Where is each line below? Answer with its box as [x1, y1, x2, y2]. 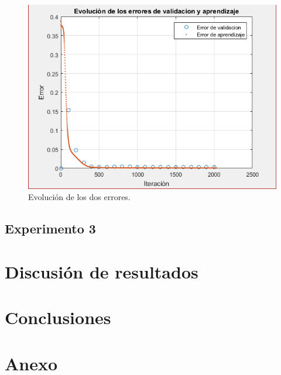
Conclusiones [5, 305, 111, 329]
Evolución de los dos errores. [28, 191, 131, 203]
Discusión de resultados [5, 259, 198, 283]
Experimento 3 [5, 219, 96, 238]
